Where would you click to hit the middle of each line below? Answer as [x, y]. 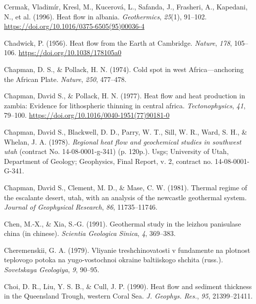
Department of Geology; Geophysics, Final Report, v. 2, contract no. [108, 161]
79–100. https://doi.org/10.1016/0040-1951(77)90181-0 [87, 115]
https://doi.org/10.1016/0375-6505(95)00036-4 [74, 26]
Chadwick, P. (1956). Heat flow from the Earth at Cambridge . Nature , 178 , [118, 42]
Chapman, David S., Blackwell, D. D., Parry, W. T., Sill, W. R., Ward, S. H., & [126, 131]
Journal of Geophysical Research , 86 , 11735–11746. [81, 207]
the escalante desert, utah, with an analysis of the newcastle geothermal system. [126, 197]
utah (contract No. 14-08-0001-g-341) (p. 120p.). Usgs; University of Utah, [116, 151]
